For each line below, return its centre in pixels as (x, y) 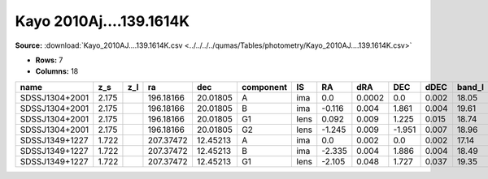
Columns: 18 (57, 71)
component (264, 87)
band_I (470, 87)
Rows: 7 (49, 60)
